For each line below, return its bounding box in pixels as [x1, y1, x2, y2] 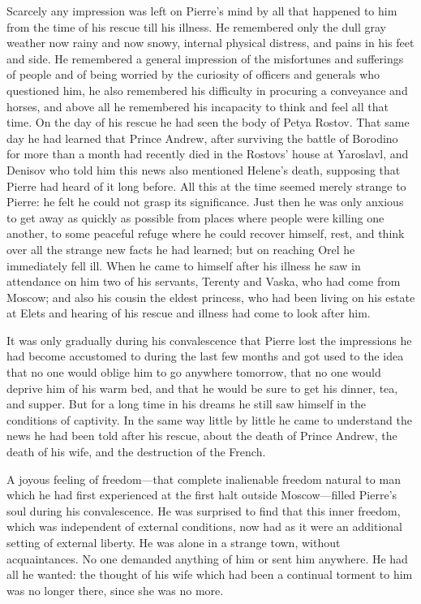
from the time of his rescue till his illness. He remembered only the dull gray [6, 18, 386, 35]
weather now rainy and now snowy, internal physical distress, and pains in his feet [6, 34, 415, 51]
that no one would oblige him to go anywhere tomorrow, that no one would [6, 364, 381, 381]
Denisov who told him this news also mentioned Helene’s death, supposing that [6, 161, 401, 178]
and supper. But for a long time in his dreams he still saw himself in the [6, 395, 366, 412]
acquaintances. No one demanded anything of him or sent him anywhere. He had [6, 550, 408, 567]
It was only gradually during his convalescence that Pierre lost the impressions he [6, 331, 412, 348]
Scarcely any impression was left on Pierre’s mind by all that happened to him [6, 2, 397, 19]
